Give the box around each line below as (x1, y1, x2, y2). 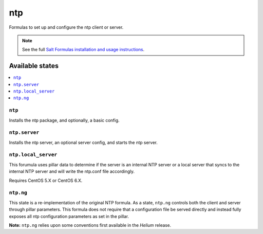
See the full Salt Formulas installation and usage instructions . (22, 47, 145, 53)
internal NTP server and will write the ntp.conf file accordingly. (9, 168, 135, 175)
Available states (9, 62, 59, 70)
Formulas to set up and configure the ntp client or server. (9, 24, 124, 30)
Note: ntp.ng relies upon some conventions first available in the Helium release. (9, 222, 171, 228)
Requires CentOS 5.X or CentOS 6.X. (9, 178, 83, 183)
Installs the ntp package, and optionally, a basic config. (9, 117, 120, 123)
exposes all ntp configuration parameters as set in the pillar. (9, 213, 129, 219)
